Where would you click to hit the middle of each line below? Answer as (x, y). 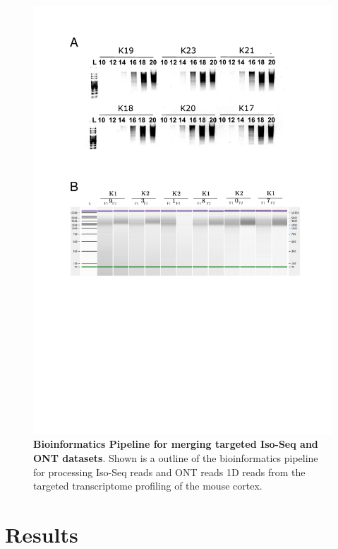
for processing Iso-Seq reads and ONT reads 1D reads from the (169, 472)
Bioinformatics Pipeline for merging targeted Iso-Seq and (176, 444)
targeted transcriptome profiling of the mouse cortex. (148, 486)
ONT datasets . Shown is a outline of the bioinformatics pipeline (176, 457)
